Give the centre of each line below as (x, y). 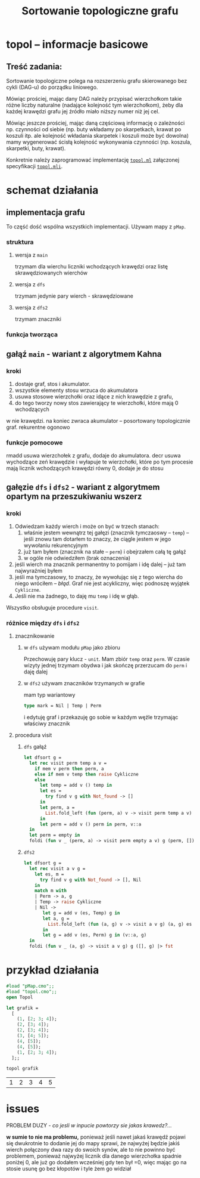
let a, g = (56, 919)
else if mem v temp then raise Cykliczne (87, 774)
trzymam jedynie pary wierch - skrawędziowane (74, 296)
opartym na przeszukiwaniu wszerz (74, 496)
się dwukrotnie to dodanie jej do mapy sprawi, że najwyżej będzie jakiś (93, 1143)
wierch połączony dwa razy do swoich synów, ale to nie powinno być (91, 1150)
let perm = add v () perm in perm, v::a (90, 824)
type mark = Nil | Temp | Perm (62, 706)
